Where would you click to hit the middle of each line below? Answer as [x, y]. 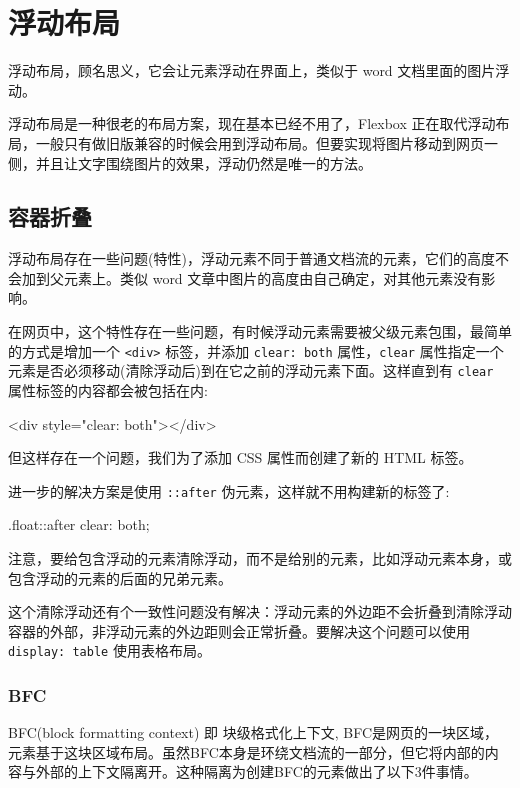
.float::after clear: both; [79, 524]
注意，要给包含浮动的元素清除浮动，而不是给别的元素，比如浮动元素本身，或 [260, 558]
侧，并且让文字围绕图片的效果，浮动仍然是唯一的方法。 [190, 162]
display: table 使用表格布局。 [109, 650]
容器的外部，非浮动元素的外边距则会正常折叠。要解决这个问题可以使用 [239, 630]
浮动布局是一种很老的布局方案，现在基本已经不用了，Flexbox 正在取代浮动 [252, 123]
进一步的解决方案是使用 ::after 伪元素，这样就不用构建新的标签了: [229, 490]
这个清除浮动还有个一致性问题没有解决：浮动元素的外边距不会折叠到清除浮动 [260, 611]
